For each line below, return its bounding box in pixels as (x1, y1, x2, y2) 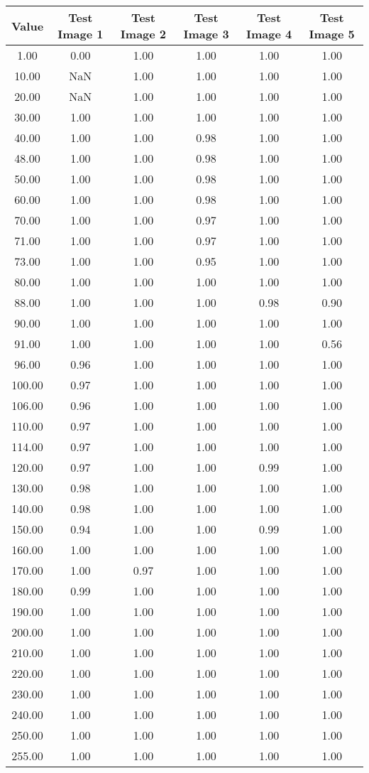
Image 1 (57, 26, 104, 42)
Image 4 (246, 26, 292, 42)
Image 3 (183, 26, 229, 42)
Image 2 (120, 26, 167, 42)
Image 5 (309, 26, 355, 42)
